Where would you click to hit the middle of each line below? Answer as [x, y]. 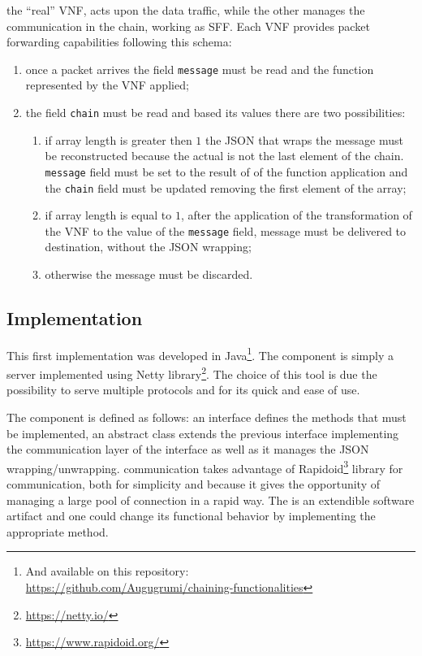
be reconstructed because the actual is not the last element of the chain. [224, 156]
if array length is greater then [118, 139]
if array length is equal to [108, 215]
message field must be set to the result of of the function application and [226, 171]
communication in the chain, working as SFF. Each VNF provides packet [188, 26]
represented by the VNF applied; [107, 85]
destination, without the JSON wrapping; [148, 247]
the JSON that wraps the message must [304, 139]
